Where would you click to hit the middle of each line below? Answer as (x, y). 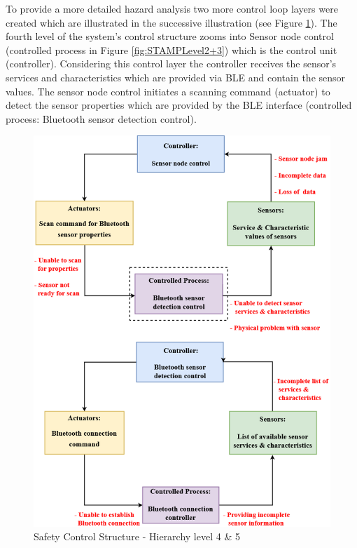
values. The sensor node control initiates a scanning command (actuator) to (168, 91)
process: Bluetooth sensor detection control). (101, 118)
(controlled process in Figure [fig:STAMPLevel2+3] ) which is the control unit (171, 49)
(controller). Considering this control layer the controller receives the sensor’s (171, 64)
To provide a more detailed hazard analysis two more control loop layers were (172, 8)
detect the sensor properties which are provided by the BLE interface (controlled (179, 105)
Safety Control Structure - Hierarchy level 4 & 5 (137, 536)
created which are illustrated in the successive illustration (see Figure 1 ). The (171, 22)
